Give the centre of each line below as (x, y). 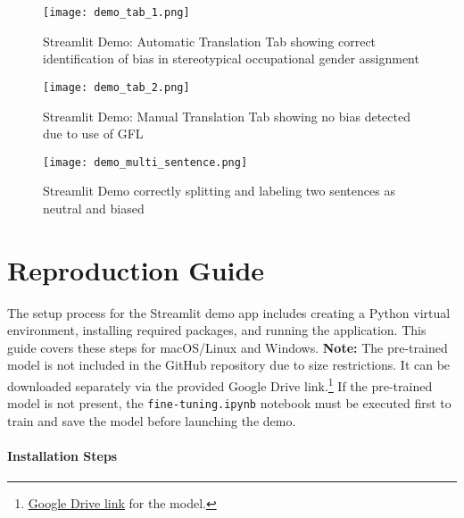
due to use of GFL (93, 134)
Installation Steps (62, 456)
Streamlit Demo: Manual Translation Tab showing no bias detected (227, 116)
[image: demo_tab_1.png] (116, 13)
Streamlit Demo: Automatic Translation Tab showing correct (210, 41)
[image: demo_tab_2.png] (116, 87)
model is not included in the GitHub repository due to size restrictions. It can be (229, 365)
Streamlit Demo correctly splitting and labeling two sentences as (219, 191)
